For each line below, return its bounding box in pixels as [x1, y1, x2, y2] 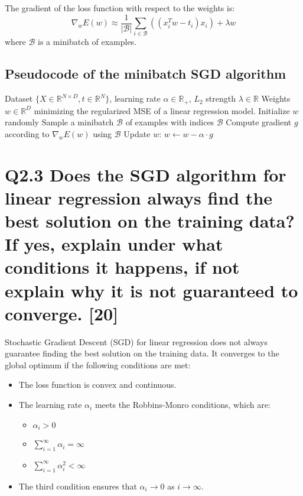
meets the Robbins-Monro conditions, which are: [95, 398, 271, 411]
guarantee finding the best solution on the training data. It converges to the [5, 347, 279, 359]
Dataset [5, 92, 33, 105]
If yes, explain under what [5, 232, 223, 256]
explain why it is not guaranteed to [5, 278, 298, 302]
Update [123, 127, 151, 140]
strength [206, 92, 236, 105]
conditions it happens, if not [5, 255, 240, 279]
